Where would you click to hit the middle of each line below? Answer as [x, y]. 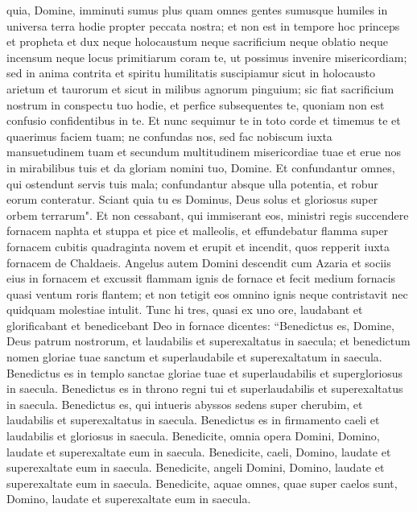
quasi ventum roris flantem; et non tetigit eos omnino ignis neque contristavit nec [207, 293]
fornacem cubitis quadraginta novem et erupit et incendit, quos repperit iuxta [198, 246]
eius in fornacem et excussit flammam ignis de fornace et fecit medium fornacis [201, 278]
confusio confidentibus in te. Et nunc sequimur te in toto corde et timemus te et [204, 120]
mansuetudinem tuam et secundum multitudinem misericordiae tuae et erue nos [204, 152]
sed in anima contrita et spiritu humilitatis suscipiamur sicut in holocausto [191, 73]
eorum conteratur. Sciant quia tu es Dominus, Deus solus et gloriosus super [192, 199]
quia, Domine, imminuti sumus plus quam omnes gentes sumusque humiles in [197, 10]
